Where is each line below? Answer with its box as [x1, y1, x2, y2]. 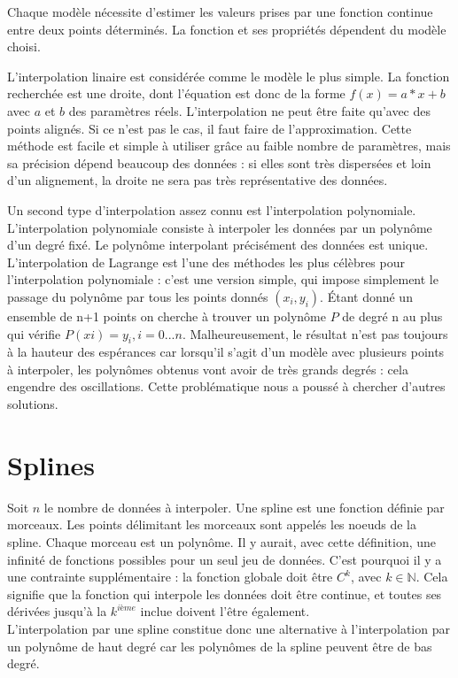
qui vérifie [7, 324, 61, 343]
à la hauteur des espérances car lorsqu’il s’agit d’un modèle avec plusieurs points [7, 343, 445, 361]
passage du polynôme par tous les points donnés [7, 287, 268, 305]
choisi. [7, 37, 41, 56]
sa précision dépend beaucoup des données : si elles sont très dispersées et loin [7, 153, 431, 172]
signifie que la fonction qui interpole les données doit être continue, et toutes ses [7, 584, 442, 603]
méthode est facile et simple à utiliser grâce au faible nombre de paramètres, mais [7, 136, 451, 155]
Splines [7, 446, 96, 482]
